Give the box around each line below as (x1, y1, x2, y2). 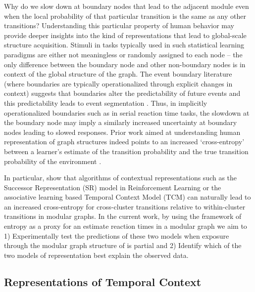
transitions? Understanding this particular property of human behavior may (4, 20, 234, 31)
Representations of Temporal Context (4, 274, 202, 289)
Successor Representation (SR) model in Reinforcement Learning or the (4, 182, 221, 192)
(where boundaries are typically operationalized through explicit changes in (4, 78, 233, 88)
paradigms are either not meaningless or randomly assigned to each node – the (4, 49, 243, 59)
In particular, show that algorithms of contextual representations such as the (4, 172, 237, 183)
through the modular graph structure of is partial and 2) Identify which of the (4, 240, 242, 250)
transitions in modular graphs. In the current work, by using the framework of (4, 211, 242, 221)
